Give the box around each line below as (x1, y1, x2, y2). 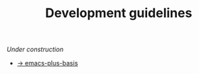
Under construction (6, 45, 64, 54)
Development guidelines (45, 5, 193, 21)
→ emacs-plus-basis (16, 59, 79, 68)
